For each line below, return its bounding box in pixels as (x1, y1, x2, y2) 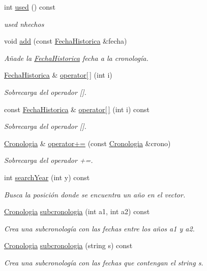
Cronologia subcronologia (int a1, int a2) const (4, 206, 150, 217)
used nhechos (4, 18, 44, 29)
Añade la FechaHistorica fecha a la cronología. (4, 52, 149, 63)
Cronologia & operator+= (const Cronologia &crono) (4, 138, 171, 148)
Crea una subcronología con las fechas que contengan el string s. (4, 257, 203, 267)
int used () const (4, 2, 55, 12)
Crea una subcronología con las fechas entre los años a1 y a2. (4, 223, 195, 233)
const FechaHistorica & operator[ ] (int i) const (4, 104, 150, 114)
